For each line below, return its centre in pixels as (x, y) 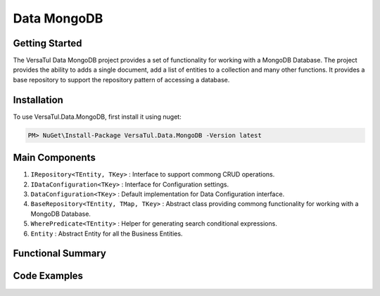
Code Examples (48, 276)
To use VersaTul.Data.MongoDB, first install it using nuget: (97, 117)
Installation (38, 99)
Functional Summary (60, 253)
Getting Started (47, 43)
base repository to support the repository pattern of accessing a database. (121, 79)
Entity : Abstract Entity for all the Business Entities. (107, 233)
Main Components (55, 158)
